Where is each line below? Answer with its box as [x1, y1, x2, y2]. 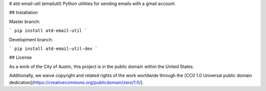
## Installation [9, 10, 38, 16]
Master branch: [9, 19, 40, 24]
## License [9, 54, 32, 61]
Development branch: [9, 37, 53, 43]
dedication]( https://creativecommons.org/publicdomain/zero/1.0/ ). [9, 79, 144, 85]
